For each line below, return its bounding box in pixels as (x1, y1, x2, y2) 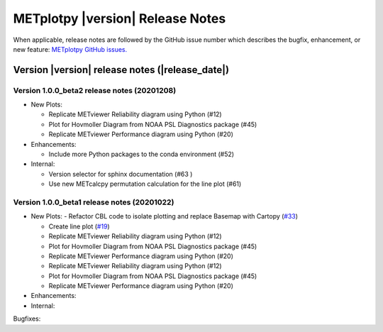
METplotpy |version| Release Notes (13, 11, 226, 26)
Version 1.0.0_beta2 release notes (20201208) (13, 85, 177, 95)
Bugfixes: (13, 314, 41, 323)
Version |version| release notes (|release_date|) (13, 64, 230, 76)
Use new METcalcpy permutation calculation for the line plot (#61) (48, 179, 242, 188)
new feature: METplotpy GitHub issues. (13, 45, 128, 53)
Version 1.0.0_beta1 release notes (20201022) (13, 197, 174, 207)
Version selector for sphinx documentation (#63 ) (48, 170, 193, 178)
